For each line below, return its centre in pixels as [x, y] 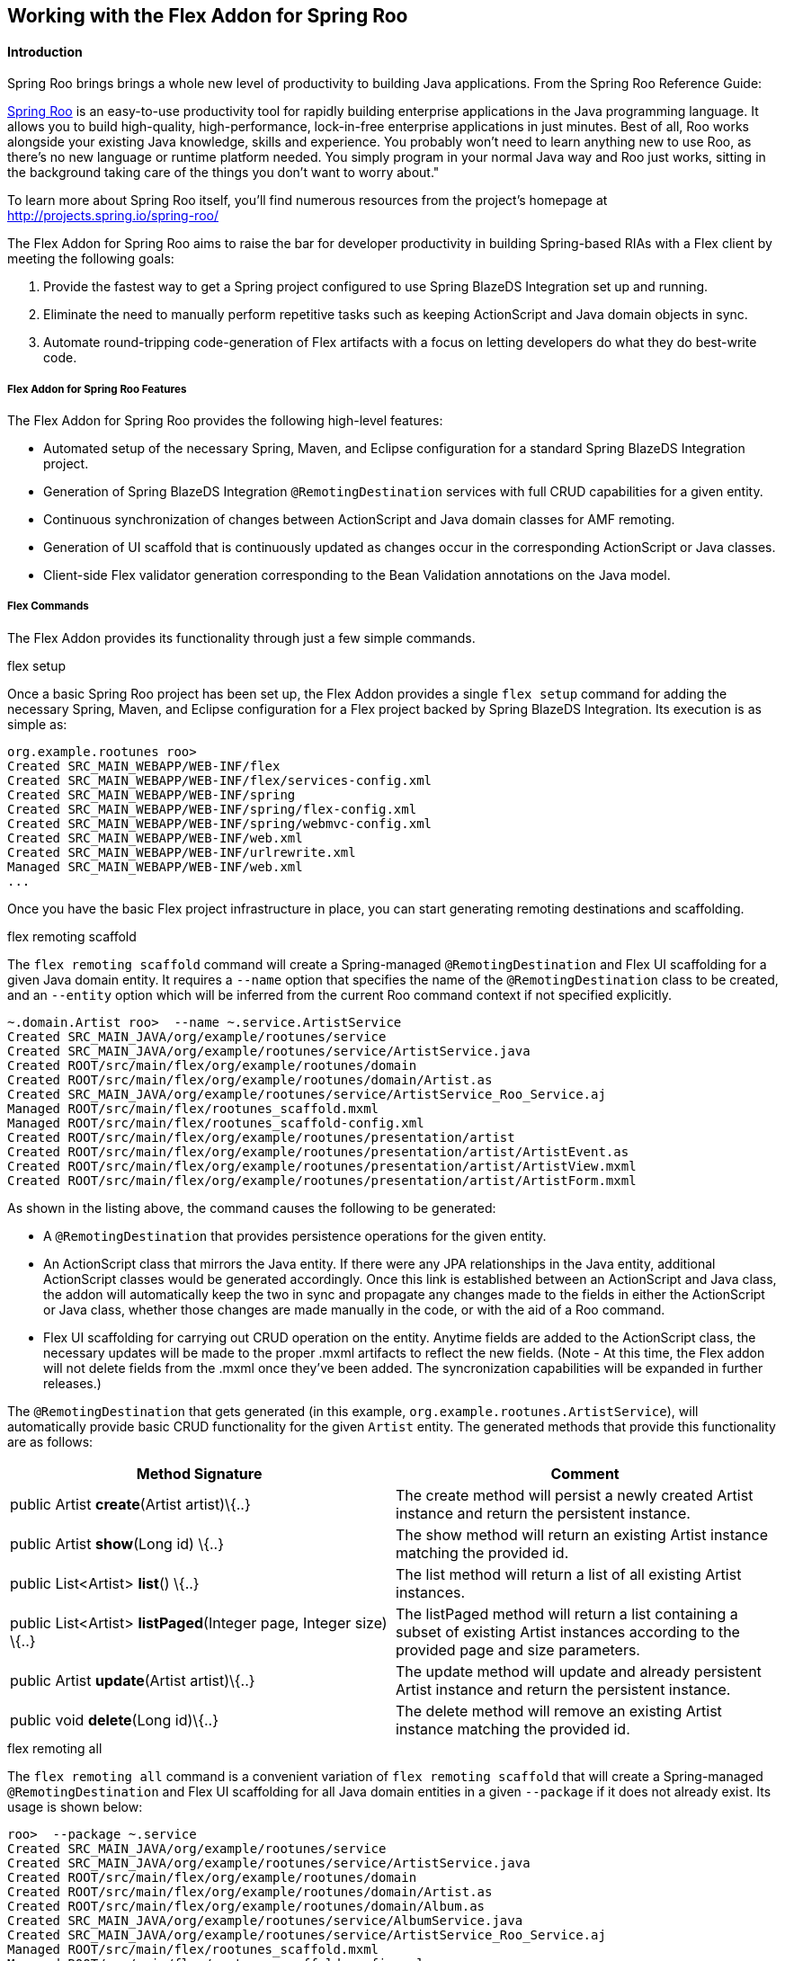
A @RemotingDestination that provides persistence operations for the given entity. [295, 1235]
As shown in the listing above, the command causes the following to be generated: [252, 1208]
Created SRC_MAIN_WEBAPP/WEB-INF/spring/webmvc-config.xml [220, 823]
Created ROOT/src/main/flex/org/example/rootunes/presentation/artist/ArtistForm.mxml [322, 1180]
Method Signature [199, 1473]
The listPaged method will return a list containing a [567, 1613]
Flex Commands [48, 606]
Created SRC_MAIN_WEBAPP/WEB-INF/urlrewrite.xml [182, 852]
